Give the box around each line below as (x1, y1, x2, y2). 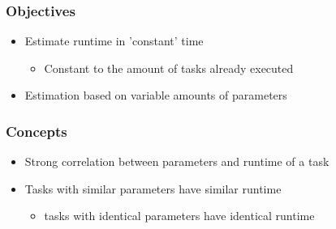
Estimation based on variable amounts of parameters (24, 87, 287, 104)
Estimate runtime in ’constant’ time (24, 32, 204, 49)
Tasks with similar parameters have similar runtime (24, 180, 282, 197)
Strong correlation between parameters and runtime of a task (24, 153, 330, 170)
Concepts (6, 121, 67, 141)
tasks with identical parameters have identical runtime (44, 207, 315, 224)
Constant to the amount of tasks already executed (44, 59, 294, 76)
